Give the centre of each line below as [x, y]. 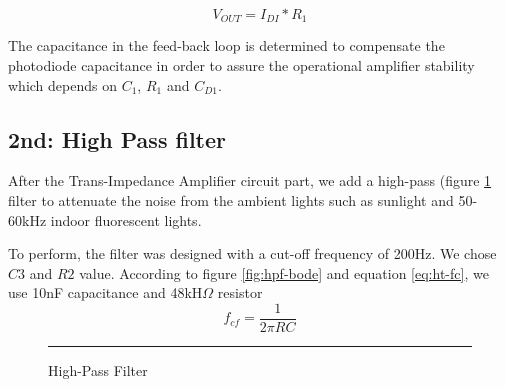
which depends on [62, 84]
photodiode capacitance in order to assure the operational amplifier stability [241, 65]
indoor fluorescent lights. [126, 219]
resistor [240, 292]
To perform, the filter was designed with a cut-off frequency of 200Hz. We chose [252, 253]
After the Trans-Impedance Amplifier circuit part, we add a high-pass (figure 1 [250, 180]
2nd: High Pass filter [117, 138]
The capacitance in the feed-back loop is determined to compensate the [226, 45]
